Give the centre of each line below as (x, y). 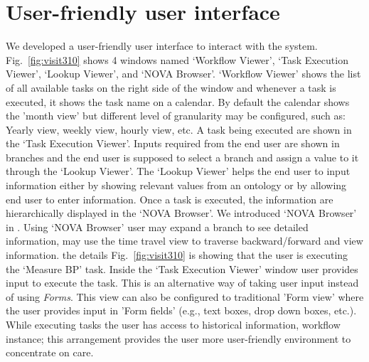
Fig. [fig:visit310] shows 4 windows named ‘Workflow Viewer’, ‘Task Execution (177, 59)
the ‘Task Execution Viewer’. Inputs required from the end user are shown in (173, 143)
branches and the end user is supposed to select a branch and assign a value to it (182, 157)
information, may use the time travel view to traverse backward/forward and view (184, 241)
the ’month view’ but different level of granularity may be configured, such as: (176, 116)
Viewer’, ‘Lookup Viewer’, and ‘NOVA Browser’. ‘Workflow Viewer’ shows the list (183, 74)
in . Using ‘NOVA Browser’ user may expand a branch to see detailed (157, 227)
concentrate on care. (50, 352)
